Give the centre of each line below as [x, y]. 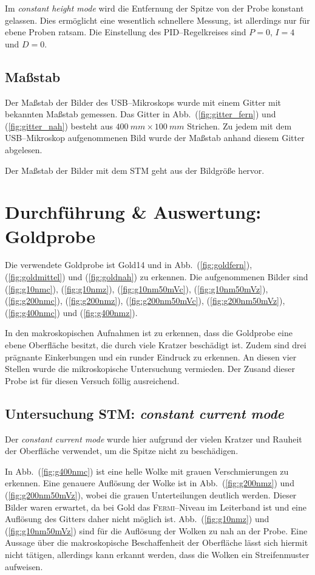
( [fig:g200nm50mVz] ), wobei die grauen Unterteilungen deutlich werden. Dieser [151, 494]
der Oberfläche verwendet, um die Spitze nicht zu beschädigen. [122, 451]
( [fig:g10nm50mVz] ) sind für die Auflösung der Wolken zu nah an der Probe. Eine [156, 530]
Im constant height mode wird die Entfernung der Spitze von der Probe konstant [154, 8]
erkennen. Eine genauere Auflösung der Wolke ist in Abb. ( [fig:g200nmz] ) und [150, 483]
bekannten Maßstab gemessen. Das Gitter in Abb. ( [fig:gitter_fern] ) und [141, 114]
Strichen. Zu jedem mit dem [239, 126]
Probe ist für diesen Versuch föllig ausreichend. [92, 380]
